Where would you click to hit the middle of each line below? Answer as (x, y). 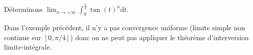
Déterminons (23, 9)
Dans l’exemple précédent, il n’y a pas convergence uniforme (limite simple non (125, 27)
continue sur (23, 37)
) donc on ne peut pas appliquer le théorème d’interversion (160, 37)
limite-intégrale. (28, 47)
